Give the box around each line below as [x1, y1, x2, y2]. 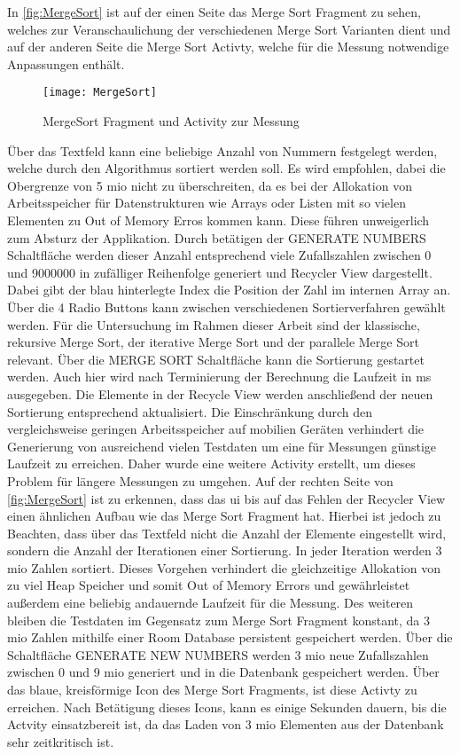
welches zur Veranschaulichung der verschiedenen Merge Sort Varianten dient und [7, 20, 451, 38]
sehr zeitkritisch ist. [7, 732, 114, 750]
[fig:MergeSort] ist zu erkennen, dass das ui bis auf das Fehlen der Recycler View [7, 489, 446, 507]
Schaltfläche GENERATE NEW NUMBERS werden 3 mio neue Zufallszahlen [7, 645, 429, 664]
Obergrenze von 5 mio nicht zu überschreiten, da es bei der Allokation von [7, 176, 412, 194]
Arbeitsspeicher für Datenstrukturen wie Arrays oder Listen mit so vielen [7, 193, 406, 212]
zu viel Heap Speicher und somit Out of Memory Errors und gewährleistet [7, 576, 410, 594]
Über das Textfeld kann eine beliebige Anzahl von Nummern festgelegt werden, [7, 141, 438, 160]
